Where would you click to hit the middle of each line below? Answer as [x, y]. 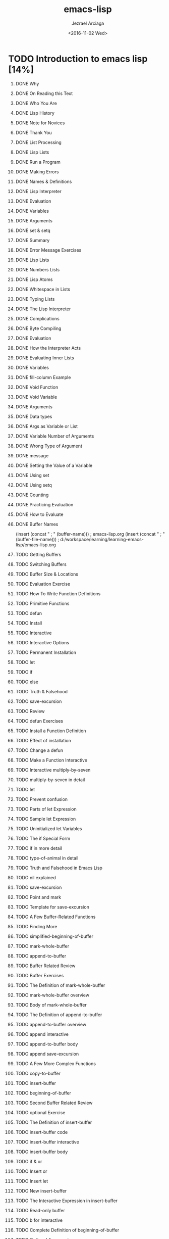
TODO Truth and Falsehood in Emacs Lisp [59, 868]
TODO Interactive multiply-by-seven [53, 770]
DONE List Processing [39, 142]
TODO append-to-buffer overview [51, 1024]
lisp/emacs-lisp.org [36, 545]
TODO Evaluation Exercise [43, 584]
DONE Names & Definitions [44, 181]
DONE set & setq [33, 230]
